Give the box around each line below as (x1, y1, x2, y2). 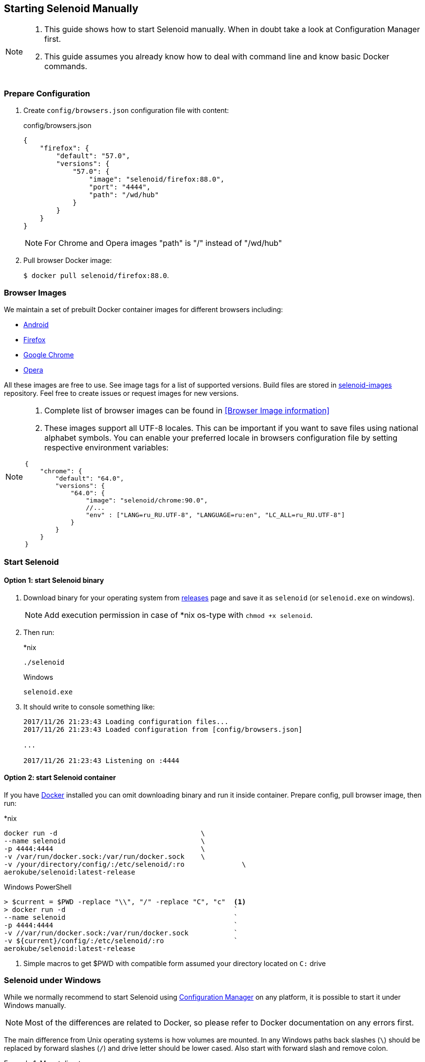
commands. (44, 61, 88, 72)
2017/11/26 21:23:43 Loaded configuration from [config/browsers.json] (23, 725, 303, 733)
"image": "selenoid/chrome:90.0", (86, 496, 208, 504)
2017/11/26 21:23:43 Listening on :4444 (23, 756, 180, 764)
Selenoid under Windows (4, 975, 101, 986)
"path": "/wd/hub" (89, 191, 159, 199)
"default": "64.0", (55, 474, 124, 482)
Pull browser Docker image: (23, 256, 112, 265)
